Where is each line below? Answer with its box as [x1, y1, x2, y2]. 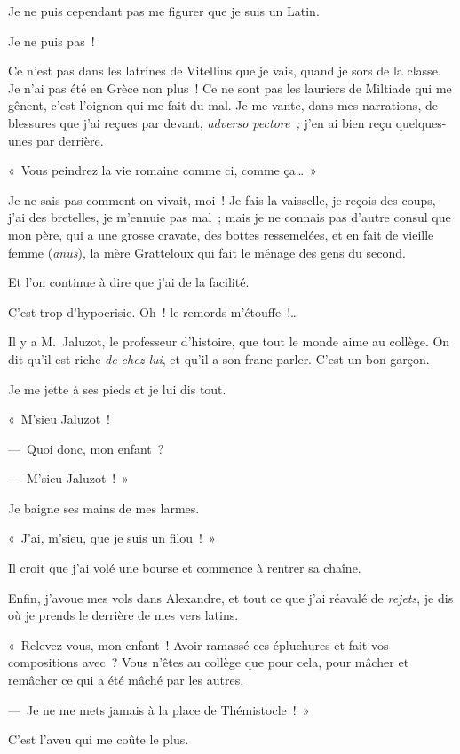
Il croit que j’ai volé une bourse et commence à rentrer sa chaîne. [8, 559, 361, 577]
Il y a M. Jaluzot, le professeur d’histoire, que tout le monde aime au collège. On [8, 332, 450, 351]
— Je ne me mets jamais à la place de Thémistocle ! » [8, 700, 310, 718]
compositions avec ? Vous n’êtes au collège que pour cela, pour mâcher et [8, 653, 409, 671]
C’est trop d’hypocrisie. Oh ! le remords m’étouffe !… [8, 302, 299, 321]
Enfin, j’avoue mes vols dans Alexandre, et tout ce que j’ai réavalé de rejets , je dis [8, 588, 454, 607]
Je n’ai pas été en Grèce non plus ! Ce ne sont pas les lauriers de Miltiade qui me [8, 78, 452, 97]
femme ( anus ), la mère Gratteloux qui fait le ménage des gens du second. [8, 242, 406, 261]
